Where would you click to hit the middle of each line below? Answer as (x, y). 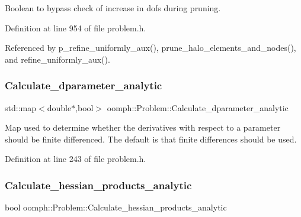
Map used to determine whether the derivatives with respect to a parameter (143, 127)
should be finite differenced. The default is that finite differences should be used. (151, 139)
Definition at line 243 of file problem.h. (76, 159)
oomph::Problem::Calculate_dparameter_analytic (198, 107)
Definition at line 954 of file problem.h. (76, 27)
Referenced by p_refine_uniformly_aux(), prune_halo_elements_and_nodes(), (150, 48)
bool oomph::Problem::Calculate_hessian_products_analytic (116, 207)
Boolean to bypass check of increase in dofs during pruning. (113, 8)
